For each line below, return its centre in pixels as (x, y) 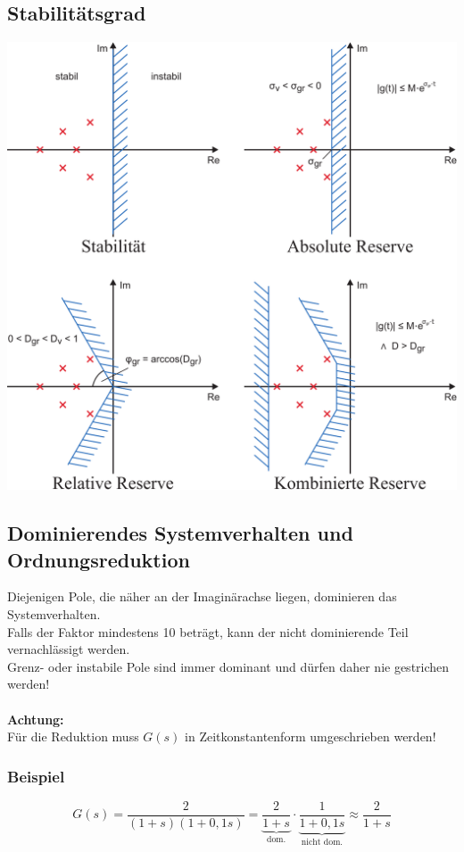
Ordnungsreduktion (99, 559)
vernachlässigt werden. (69, 649)
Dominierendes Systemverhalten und (180, 533)
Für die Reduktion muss (73, 736)
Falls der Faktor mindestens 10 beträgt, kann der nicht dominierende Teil (208, 631)
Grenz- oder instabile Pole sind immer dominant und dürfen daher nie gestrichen (228, 666)
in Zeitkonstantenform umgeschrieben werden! (311, 736)
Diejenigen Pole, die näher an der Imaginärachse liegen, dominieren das (202, 596)
